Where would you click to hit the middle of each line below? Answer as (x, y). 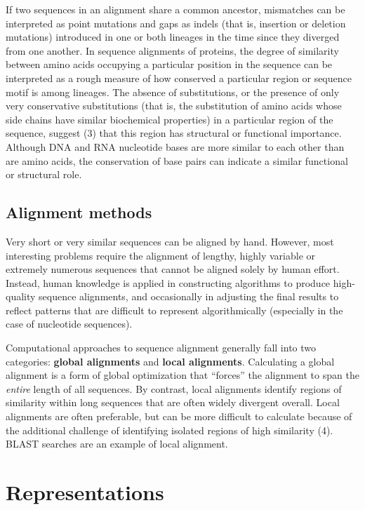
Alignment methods (79, 212)
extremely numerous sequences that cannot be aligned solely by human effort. (173, 269)
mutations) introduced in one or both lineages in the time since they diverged (173, 37)
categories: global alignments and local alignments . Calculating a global (170, 361)
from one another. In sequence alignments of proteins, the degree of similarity (172, 50)
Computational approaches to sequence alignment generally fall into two (161, 348)
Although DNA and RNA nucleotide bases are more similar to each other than (175, 146)
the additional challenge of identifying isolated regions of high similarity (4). (170, 430)
